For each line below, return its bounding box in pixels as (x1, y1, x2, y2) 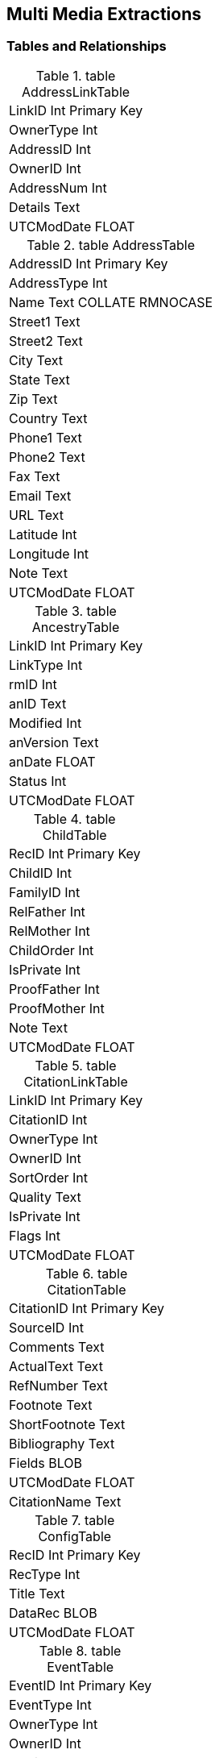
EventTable (47, 1658, 114, 1675)
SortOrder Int (9, 1169, 88, 1186)
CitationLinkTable (23, 1073, 128, 1090)
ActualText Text (9, 1357, 103, 1374)
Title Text (9, 1585, 65, 1602)
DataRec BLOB (9, 1604, 97, 1621)
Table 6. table (45, 1265, 128, 1282)
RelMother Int (9, 922, 90, 939)
